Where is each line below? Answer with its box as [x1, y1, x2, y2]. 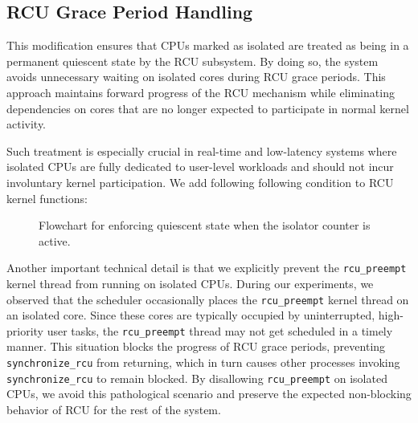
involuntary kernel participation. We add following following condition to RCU [6, 173, 394, 190]
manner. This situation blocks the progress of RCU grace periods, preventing [6, 338, 386, 355]
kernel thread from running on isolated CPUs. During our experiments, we [6, 275, 374, 291]
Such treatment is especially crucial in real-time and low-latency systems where [6, 142, 397, 159]
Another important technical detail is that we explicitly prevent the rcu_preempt [6, 259, 407, 276]
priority [6, 322, 43, 339]
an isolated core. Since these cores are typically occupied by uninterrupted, [6, 307, 375, 323]
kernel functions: [6, 189, 88, 206]
